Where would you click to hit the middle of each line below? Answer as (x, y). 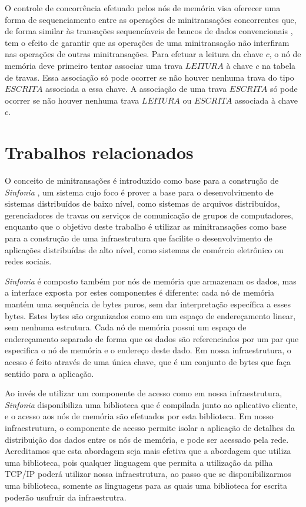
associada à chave (267, 100)
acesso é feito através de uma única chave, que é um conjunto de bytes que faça (148, 361)
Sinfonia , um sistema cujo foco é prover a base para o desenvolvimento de (139, 192)
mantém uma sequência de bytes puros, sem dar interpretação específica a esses (148, 304)
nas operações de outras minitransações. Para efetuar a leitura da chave (134, 54)
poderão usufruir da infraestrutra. (66, 497)
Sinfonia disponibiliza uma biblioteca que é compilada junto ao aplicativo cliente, (151, 404)
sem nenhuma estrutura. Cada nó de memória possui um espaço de (126, 327)
